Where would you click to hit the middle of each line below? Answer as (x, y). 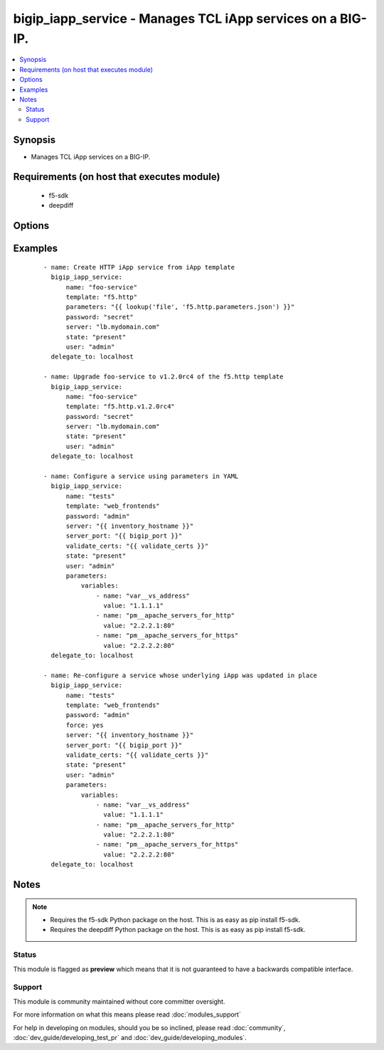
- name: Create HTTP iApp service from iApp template (139, 267)
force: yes (85, 725)
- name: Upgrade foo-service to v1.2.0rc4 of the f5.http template (164, 377)
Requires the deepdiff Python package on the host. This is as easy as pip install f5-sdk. (178, 930)
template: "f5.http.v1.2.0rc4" (121, 407)
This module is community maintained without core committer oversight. (119, 1001)
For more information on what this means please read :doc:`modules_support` (127, 1014)
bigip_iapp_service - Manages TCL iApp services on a (175, 18)
